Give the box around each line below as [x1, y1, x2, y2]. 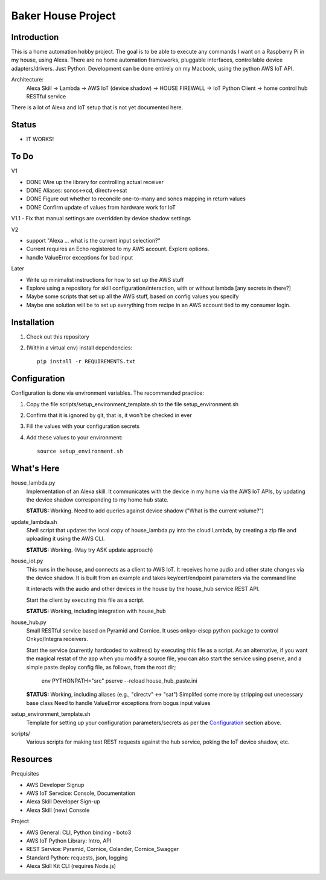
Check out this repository [26, 333, 90, 340]
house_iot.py [11, 557, 43, 564]
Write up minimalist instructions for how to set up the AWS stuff [26, 276, 184, 283]
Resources [11, 754, 53, 765]
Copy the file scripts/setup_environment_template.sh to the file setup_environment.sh [26, 400, 238, 407]
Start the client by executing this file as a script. [26, 596, 145, 604]
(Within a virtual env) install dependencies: [26, 344, 133, 351]
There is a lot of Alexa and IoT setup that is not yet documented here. [11, 104, 184, 111]
